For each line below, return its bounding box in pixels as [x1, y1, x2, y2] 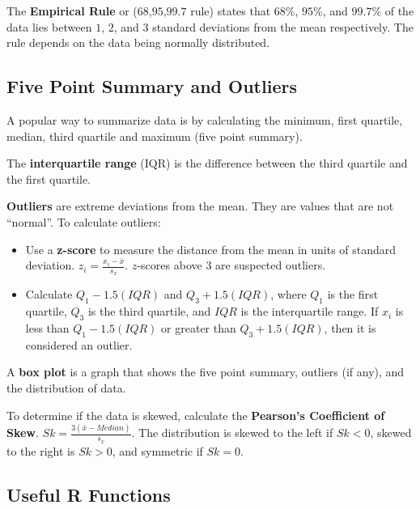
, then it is [324, 319, 376, 336]
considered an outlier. [25, 336, 133, 353]
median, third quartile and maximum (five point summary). [6, 127, 303, 144]
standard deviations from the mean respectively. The [152, 18, 414, 35]
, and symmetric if [112, 442, 203, 459]
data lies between [6, 18, 92, 35]
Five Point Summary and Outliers [6, 74, 297, 99]
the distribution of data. [6, 379, 126, 396]
